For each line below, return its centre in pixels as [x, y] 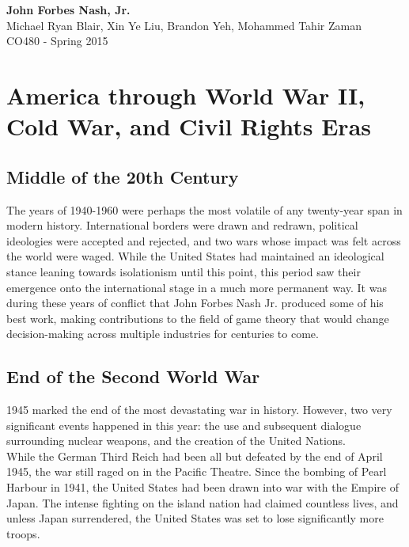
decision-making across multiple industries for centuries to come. [163, 334]
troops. [23, 533]
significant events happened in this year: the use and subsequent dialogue [184, 425]
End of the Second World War [133, 376]
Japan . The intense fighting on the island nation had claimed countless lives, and [203, 502]
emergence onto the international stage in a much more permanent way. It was [197, 287]
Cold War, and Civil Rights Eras [189, 126]
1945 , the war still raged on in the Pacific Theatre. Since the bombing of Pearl [197, 471]
